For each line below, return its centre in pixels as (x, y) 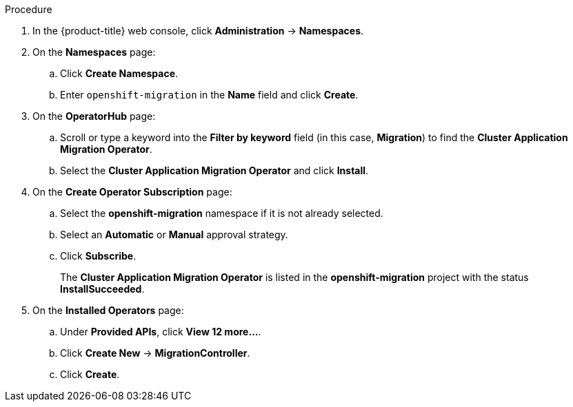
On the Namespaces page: (94, 52)
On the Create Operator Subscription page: (132, 192)
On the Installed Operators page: (108, 310)
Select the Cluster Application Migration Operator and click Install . (214, 170)
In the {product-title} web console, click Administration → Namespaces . (198, 31)
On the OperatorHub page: (94, 116)
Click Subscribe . (98, 256)
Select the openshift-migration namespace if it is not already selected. (222, 213)
